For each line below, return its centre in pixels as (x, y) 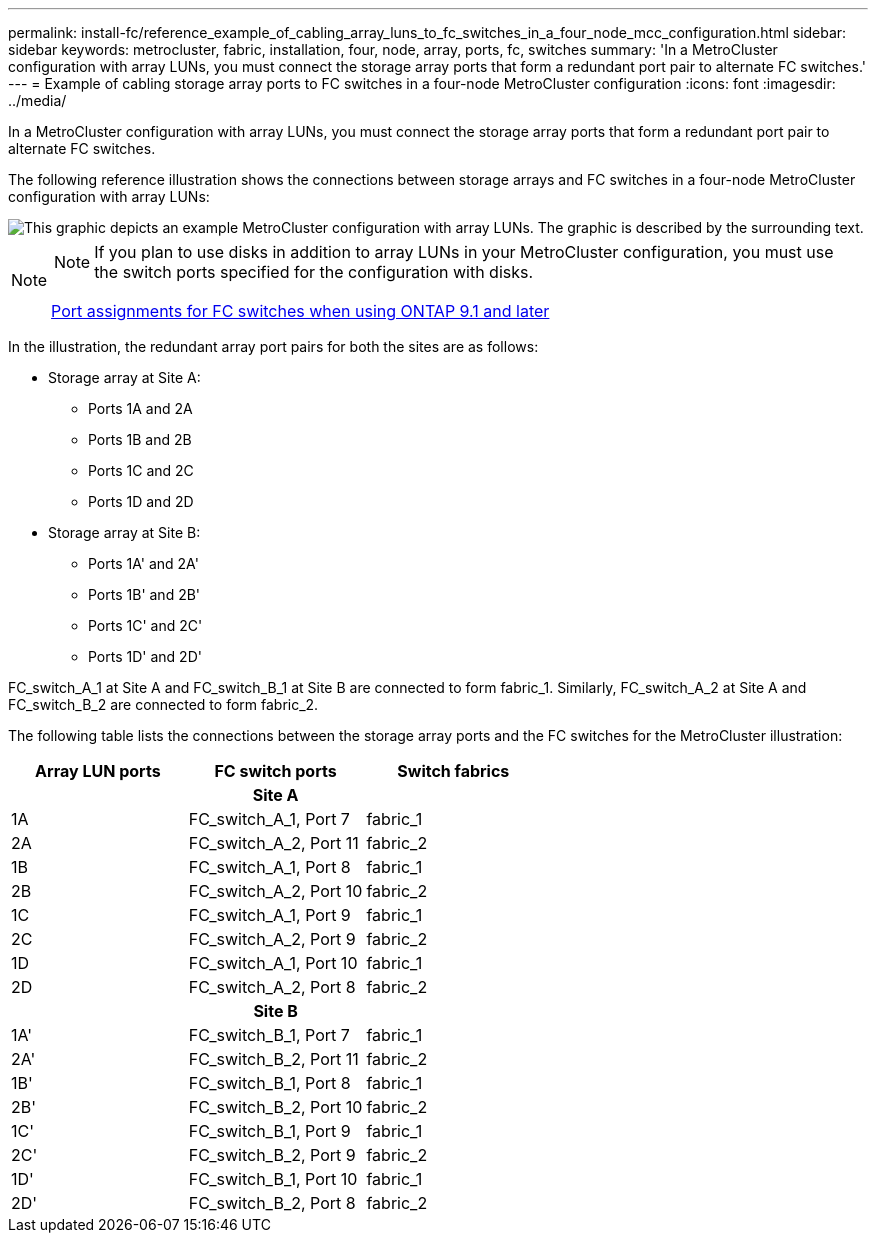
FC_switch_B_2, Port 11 (273, 1059)
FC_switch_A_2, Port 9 (272, 939)
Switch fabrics (453, 771)
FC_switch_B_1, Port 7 (269, 1035)
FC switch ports (275, 771)
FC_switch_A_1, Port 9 (269, 915)
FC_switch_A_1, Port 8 (269, 867)
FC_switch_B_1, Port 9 (269, 1131)
